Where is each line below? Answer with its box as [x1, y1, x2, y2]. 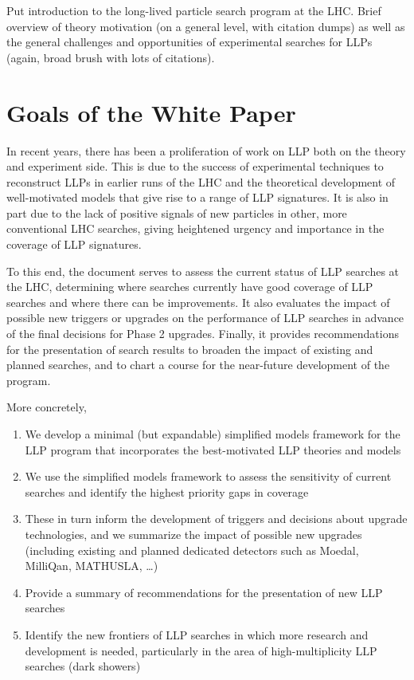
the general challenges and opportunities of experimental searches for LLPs [6, 33, 373, 50]
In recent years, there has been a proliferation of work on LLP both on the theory [6, 142, 406, 159]
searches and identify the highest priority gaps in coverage [25, 483, 309, 500]
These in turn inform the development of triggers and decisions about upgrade [25, 510, 408, 527]
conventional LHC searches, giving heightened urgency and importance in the [6, 220, 385, 237]
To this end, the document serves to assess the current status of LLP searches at [6, 262, 400, 279]
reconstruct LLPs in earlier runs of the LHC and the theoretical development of [6, 173, 396, 190]
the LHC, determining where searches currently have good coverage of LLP [6, 278, 373, 295]
